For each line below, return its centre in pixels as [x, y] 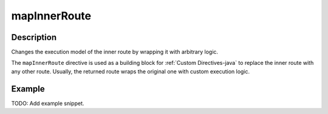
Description [34, 37]
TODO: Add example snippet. [48, 103]
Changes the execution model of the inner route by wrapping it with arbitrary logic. [115, 52]
